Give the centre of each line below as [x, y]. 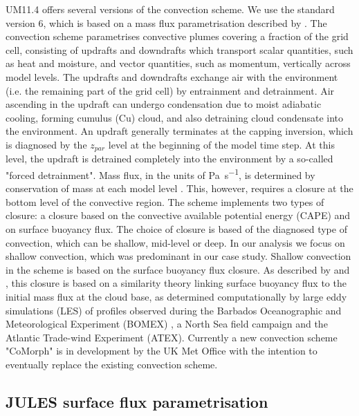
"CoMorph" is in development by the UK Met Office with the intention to [162, 351]
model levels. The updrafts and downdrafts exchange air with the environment [172, 76]
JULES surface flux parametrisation [137, 401]
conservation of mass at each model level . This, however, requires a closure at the [179, 188]
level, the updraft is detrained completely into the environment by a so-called [169, 159]
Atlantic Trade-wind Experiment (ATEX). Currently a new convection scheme [172, 337]
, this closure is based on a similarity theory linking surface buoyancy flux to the [176, 283]
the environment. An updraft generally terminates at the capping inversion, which [179, 131]
